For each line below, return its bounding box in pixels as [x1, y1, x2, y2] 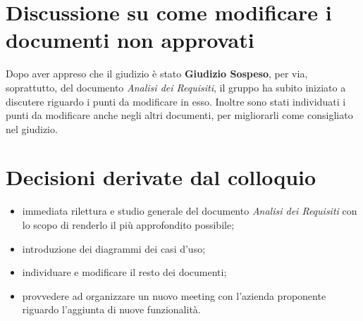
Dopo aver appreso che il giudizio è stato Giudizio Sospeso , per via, [6, 66, 308, 81]
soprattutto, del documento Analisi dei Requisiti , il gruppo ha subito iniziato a [6, 80, 346, 94]
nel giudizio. [6, 121, 58, 136]
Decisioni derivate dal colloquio [6, 163, 316, 191]
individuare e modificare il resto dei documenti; [22, 265, 227, 279]
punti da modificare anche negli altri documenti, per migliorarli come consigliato [6, 108, 353, 122]
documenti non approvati [6, 25, 254, 54]
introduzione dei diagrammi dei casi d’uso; [22, 241, 206, 256]
